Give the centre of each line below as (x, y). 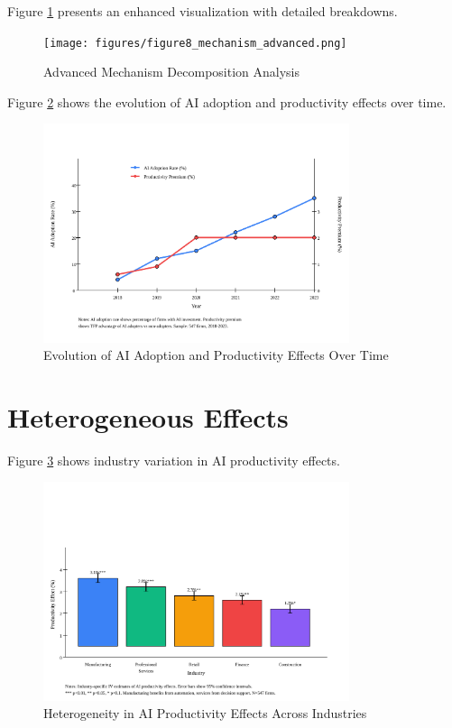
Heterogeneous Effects (148, 416)
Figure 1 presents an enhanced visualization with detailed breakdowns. (203, 11)
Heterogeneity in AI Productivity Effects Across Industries (205, 713)
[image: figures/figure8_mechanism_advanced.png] (195, 43)
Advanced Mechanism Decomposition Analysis (171, 72)
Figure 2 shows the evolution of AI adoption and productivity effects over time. (227, 101)
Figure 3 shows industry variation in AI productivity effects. (174, 460)
